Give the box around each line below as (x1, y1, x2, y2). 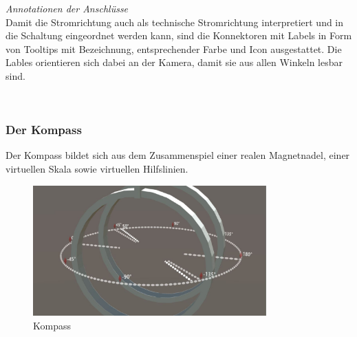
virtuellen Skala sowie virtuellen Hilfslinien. (6, 161, 188, 175)
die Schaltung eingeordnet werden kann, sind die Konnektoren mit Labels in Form (6, 28, 352, 43)
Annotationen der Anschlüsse (6, 1, 129, 15)
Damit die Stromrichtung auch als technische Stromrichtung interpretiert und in (6, 14, 344, 29)
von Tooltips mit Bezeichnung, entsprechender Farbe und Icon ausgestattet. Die (6, 41, 342, 56)
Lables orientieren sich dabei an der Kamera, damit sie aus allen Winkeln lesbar (6, 55, 343, 69)
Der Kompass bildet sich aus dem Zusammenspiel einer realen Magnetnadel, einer (6, 148, 350, 162)
